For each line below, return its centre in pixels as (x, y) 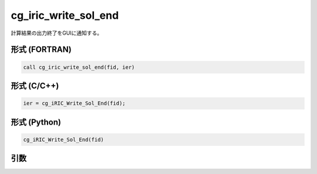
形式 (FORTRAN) (41, 50)
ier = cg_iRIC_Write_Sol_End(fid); (74, 103)
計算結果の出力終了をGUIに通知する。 (57, 33)
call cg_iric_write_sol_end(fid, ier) (79, 67)
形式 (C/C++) (35, 86)
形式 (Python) (36, 122)
